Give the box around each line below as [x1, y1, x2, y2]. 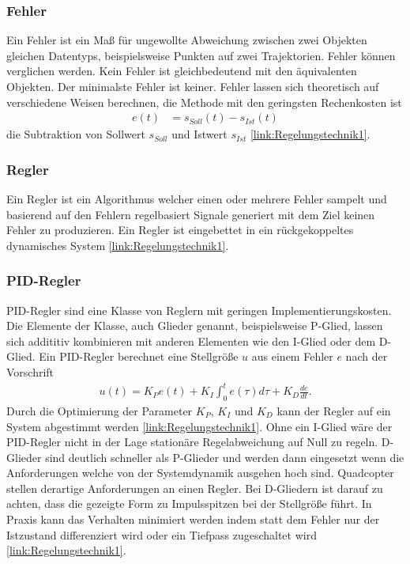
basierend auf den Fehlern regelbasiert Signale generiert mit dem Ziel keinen [6, 206, 375, 222]
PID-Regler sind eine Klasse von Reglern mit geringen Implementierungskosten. [6, 301, 392, 318]
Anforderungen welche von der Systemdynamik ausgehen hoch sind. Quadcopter [6, 464, 394, 481]
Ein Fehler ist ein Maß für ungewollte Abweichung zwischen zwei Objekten [6, 32, 367, 48]
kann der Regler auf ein [276, 402, 391, 418]
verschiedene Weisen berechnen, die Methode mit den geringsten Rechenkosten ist [6, 93, 402, 110]
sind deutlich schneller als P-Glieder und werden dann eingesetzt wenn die [45, 449, 404, 465]
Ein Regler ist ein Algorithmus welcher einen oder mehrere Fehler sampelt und [6, 191, 387, 207]
